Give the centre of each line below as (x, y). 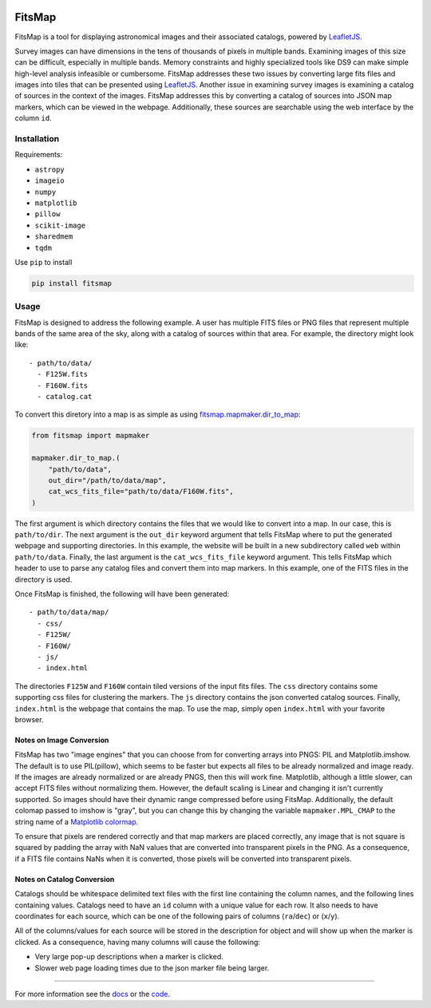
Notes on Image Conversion (62, 740)
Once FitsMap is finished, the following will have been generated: (122, 594)
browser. (29, 719)
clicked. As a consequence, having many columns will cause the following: (138, 942)
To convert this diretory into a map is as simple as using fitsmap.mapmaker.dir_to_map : (158, 414)
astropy (50, 169)
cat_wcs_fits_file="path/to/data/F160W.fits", (141, 492)
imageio (50, 181)
